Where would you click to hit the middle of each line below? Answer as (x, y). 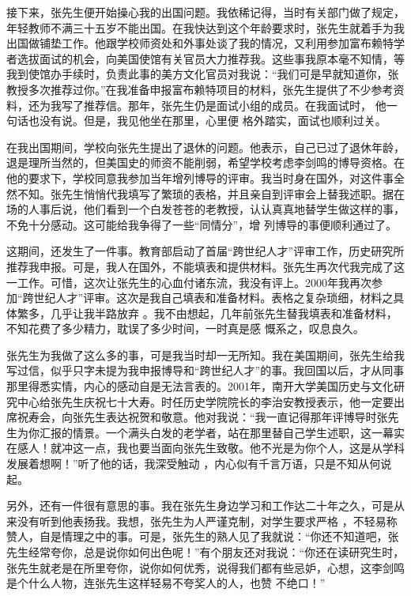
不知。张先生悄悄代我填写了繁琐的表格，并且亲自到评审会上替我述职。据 (205, 193)
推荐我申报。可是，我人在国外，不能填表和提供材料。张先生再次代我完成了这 (205, 266)
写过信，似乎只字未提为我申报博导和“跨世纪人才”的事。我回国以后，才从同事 (205, 370)
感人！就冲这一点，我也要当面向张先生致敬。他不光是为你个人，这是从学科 (211, 448)
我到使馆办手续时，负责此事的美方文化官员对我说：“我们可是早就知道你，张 (203, 74)
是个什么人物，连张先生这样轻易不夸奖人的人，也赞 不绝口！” (166, 583)
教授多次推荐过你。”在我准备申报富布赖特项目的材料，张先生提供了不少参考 (200, 89)
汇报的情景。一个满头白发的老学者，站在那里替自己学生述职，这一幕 (216, 432)
